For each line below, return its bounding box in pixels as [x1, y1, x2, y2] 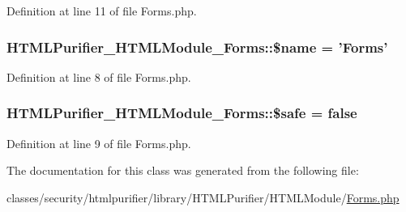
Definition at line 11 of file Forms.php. [6, 2, 197, 19]
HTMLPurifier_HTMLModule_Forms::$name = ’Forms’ [6, 36, 388, 57]
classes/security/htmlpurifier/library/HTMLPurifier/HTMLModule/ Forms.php [6, 189, 400, 206]
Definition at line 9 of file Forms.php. [6, 134, 191, 151]
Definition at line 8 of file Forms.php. [6, 68, 191, 85]
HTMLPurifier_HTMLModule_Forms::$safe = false [6, 103, 357, 123]
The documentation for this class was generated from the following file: [6, 162, 359, 179]
